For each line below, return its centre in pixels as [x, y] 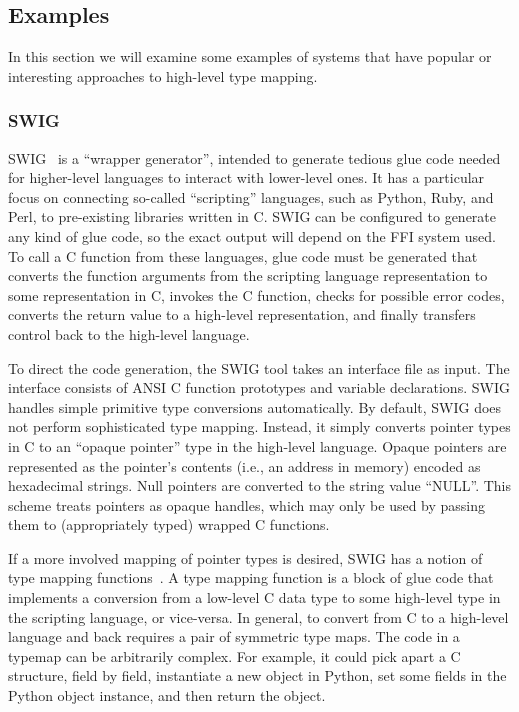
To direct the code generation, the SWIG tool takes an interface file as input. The [259, 367]
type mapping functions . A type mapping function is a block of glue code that [251, 577]
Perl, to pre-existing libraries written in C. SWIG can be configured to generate [252, 216]
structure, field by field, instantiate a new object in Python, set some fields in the [257, 675]
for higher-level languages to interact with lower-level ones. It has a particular [246, 177]
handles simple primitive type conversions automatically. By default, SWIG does [255, 406]
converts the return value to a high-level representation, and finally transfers [242, 314]
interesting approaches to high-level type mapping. [163, 75]
